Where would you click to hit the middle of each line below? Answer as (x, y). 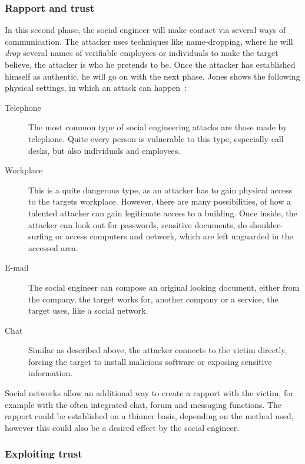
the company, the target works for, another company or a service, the (153, 299)
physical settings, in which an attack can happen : (96, 88)
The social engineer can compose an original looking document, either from (164, 287)
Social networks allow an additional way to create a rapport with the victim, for (149, 393)
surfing (41, 236)
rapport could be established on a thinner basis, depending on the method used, (149, 416)
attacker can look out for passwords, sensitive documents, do (138, 224)
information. (51, 373)
